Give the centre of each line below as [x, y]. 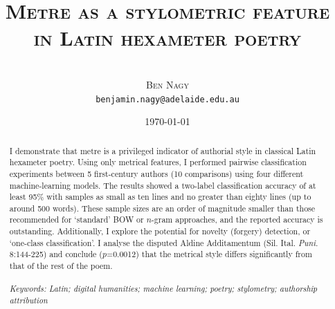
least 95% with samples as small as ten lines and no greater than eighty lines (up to [160, 197]
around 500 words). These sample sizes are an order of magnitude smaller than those [162, 208]
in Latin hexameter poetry [167, 38]
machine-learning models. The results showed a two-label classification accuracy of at [163, 185]
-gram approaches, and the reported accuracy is [237, 219]
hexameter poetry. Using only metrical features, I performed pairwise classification [158, 162]
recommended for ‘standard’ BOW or [76, 219]
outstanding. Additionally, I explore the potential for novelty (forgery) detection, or [160, 231]
